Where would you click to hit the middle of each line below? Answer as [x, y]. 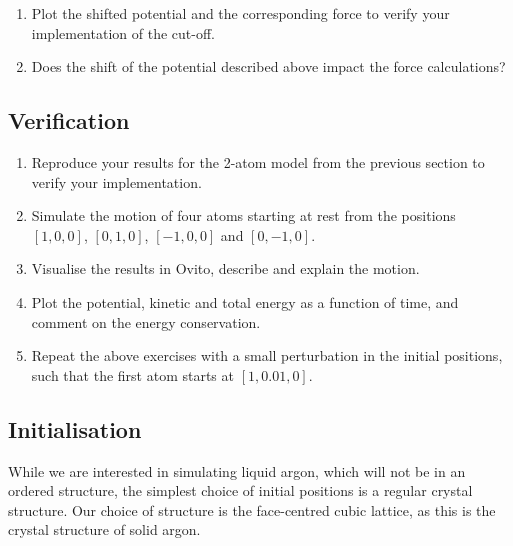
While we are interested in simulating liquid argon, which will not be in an [237, 470]
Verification [69, 120]
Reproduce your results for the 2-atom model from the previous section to [258, 161]
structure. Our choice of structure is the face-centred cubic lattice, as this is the [252, 509]
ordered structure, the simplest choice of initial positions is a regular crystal [240, 490]
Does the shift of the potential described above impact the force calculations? [268, 66]
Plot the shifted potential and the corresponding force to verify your [240, 13]
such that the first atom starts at [132, 374]
